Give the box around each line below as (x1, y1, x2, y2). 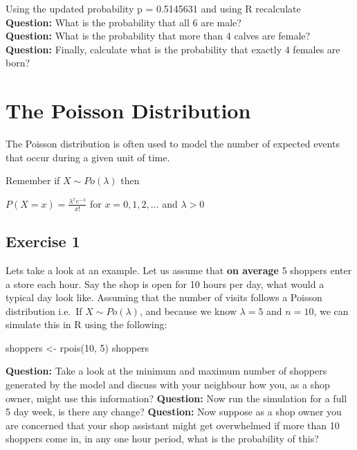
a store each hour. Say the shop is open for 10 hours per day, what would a (6, 276, 324, 291)
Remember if (6, 173, 60, 188)
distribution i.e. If (6, 303, 82, 318)
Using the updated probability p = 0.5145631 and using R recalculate (6, 1, 301, 15)
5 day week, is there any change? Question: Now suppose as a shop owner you (6, 404, 342, 419)
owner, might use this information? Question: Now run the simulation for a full (6, 390, 347, 405)
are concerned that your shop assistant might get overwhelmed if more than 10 (6, 417, 340, 432)
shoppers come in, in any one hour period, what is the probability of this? (6, 431, 319, 446)
